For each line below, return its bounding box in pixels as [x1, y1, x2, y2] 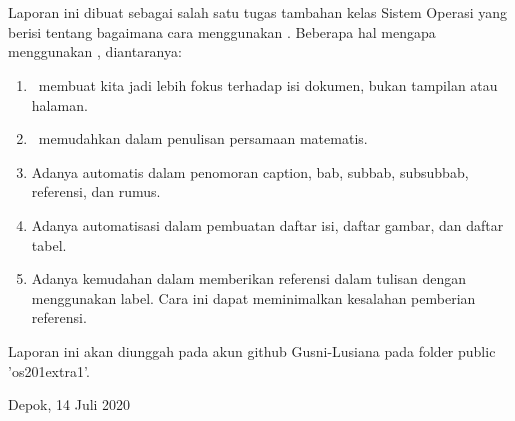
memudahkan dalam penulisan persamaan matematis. [38, 128, 368, 149]
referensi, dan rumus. [31, 181, 161, 202]
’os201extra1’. [8, 360, 90, 381]
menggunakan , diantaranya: [8, 41, 182, 62]
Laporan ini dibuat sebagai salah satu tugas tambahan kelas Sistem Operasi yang [8, 2, 507, 23]
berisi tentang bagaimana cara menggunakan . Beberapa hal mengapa [8, 21, 436, 42]
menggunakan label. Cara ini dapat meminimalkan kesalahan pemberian [31, 287, 476, 308]
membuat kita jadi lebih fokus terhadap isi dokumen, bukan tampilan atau [38, 74, 498, 95]
